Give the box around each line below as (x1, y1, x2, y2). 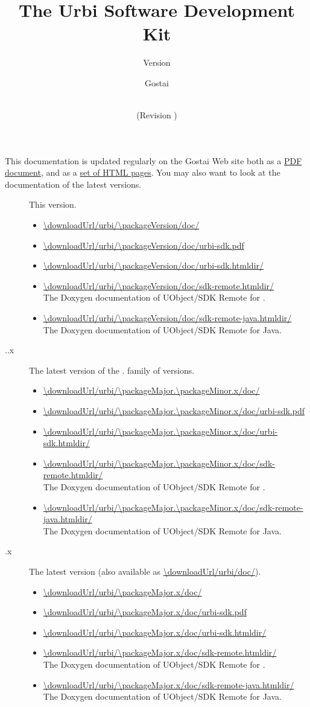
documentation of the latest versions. (5, 178, 142, 190)
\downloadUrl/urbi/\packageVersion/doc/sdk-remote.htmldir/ (43, 279, 274, 292)
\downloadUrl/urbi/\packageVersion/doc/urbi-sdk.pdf (43, 238, 244, 251)
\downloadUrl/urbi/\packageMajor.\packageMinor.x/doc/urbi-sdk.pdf (43, 405, 305, 417)
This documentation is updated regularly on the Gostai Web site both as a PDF (5, 154, 302, 167)
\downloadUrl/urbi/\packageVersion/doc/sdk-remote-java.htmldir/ (43, 312, 292, 324)
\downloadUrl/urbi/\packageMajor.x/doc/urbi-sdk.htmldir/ (43, 625, 267, 638)
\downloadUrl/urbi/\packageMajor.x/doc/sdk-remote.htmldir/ (43, 646, 277, 659)
